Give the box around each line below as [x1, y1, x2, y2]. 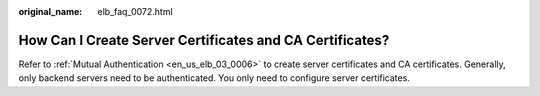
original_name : [18, 6, 83, 17]
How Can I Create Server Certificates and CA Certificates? [18, 31, 390, 49]
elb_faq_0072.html [97, 6, 174, 17]
